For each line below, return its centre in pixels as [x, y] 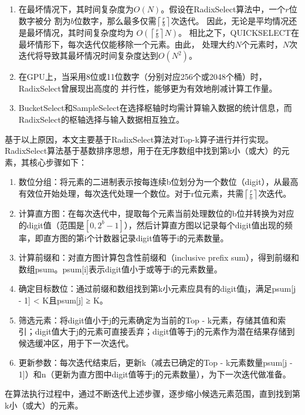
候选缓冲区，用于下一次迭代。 [76, 343]
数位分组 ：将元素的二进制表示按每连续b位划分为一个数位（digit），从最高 [158, 182]
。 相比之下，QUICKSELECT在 [238, 32]
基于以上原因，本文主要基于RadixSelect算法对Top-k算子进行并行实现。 [139, 139]
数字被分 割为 [45, 20]
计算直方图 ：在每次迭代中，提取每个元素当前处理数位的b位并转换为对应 [156, 213]
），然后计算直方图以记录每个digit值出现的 [204, 225]
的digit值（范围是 [51, 225]
